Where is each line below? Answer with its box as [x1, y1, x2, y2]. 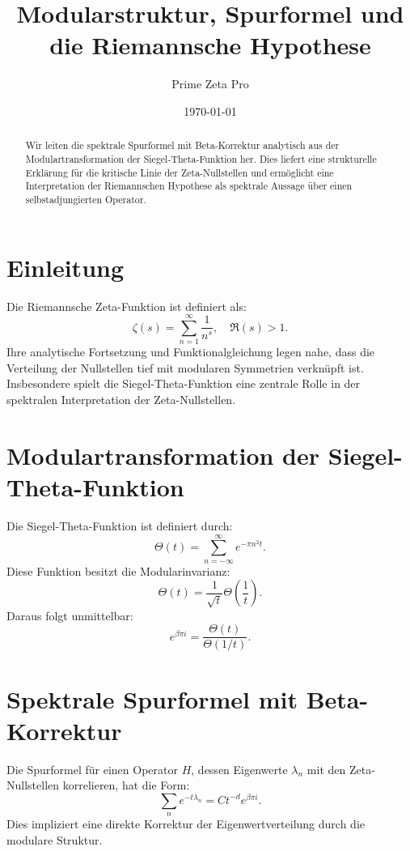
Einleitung [6, 250, 125, 283]
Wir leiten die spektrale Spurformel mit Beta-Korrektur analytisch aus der [25, 138, 340, 152]
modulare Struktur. [6, 831, 103, 848]
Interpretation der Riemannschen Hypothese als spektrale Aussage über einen [25, 179, 353, 193]
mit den [306, 760, 346, 777]
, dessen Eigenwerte [191, 760, 288, 777]
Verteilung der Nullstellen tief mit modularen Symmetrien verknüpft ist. [6, 359, 364, 376]
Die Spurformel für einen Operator [6, 760, 178, 777]
